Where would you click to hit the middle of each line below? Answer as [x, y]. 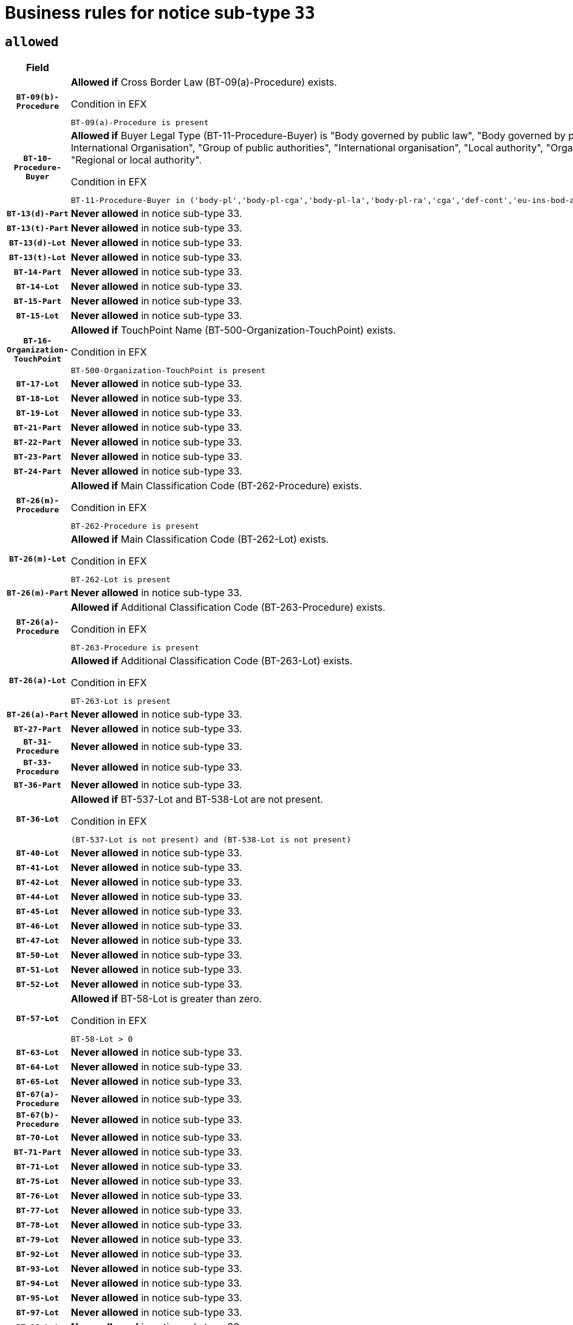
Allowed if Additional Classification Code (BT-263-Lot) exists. [212, 661]
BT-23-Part [38, 456]
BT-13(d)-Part [38, 213]
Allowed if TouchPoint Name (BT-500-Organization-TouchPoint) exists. [233, 330]
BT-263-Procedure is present [135, 648]
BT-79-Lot [38, 1239]
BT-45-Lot [38, 911]
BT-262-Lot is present [121, 580]
